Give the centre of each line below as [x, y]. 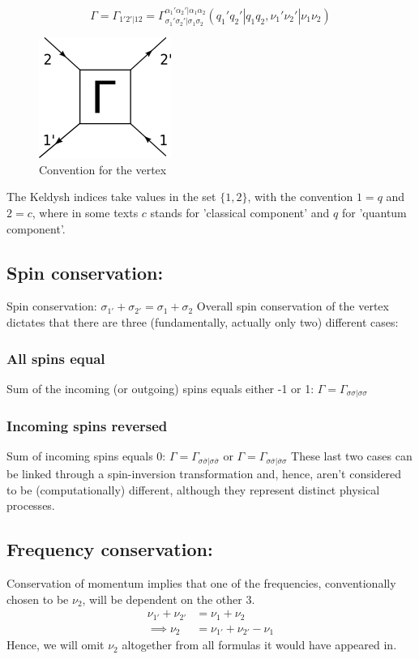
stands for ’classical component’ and [240, 213]
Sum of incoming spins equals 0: [86, 456]
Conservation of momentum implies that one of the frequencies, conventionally [201, 582]
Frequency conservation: [110, 549]
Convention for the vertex [103, 169]
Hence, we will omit [56, 645]
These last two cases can [352, 456]
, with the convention [300, 197]
